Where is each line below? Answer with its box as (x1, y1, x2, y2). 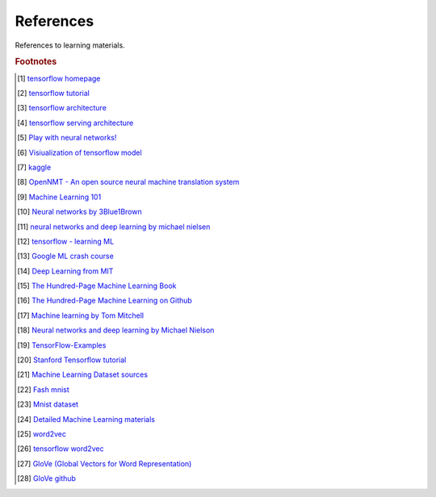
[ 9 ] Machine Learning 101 (17, 192, 102, 202)
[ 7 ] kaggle (17, 162, 52, 172)
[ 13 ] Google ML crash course (17, 251, 115, 261)
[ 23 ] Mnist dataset (17, 399, 79, 409)
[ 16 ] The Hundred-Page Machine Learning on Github (17, 295, 193, 306)
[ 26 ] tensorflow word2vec (17, 444, 104, 453)
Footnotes (15, 56, 57, 68)
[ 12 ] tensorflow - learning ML (17, 236, 115, 246)
